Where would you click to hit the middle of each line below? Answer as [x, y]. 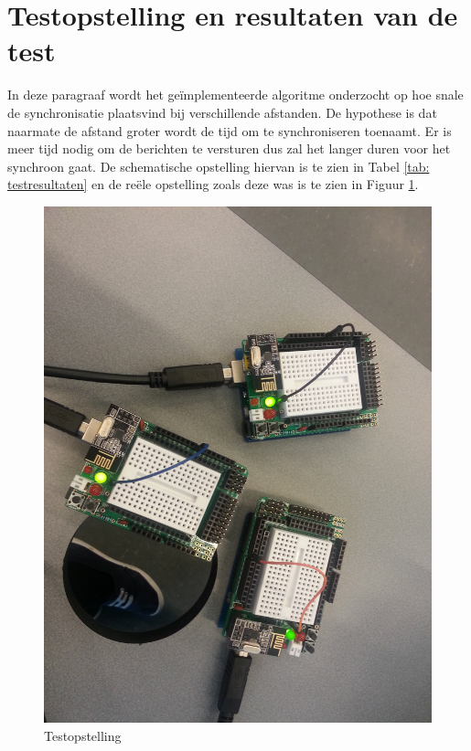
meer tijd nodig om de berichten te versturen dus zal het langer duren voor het [229, 148]
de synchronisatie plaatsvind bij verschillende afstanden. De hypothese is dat [222, 112]
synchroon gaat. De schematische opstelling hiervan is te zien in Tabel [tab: [219, 166]
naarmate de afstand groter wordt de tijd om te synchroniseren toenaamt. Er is [230, 130]
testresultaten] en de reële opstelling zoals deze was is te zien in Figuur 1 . [213, 184]
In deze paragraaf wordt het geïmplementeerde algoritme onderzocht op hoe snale [235, 95]
